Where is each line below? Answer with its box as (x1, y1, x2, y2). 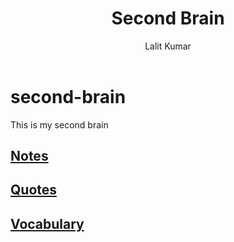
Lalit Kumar (144, 40, 192, 52)
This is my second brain (10, 118, 109, 131)
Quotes (10, 182, 58, 199)
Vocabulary (10, 215, 85, 232)
